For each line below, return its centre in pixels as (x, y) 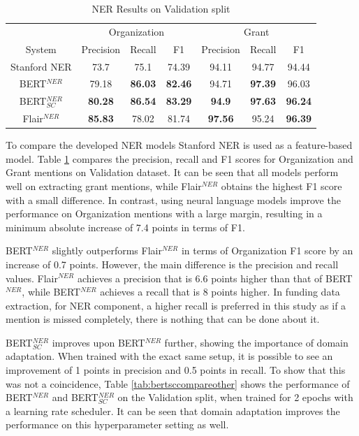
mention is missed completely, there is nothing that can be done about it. (163, 319)
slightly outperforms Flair (107, 250)
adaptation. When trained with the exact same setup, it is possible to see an (169, 356)
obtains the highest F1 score (281, 186)
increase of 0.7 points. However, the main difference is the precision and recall (172, 264)
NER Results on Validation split (161, 8)
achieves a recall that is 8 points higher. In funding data (220, 292)
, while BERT (51, 292)
